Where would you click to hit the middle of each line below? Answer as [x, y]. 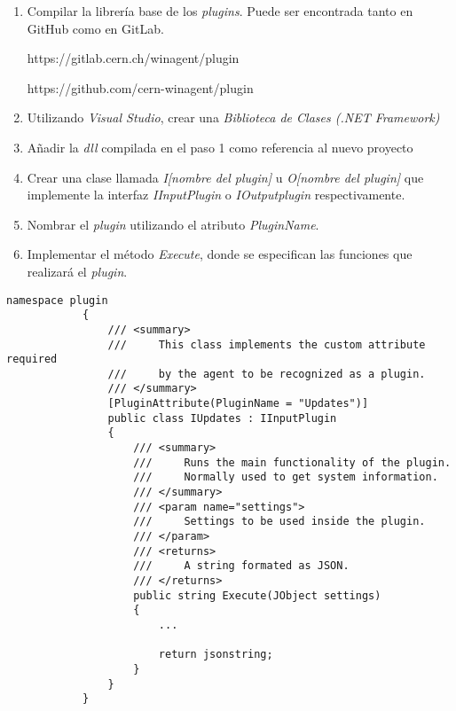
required [32, 359]
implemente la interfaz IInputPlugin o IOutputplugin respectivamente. [216, 195]
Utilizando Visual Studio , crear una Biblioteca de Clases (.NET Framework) [233, 117]
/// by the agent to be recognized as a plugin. [267, 374]
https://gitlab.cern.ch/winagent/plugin [133, 58]
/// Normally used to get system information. [286, 477]
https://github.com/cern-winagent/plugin [140, 87]
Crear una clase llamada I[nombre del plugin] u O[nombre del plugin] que [225, 177]
